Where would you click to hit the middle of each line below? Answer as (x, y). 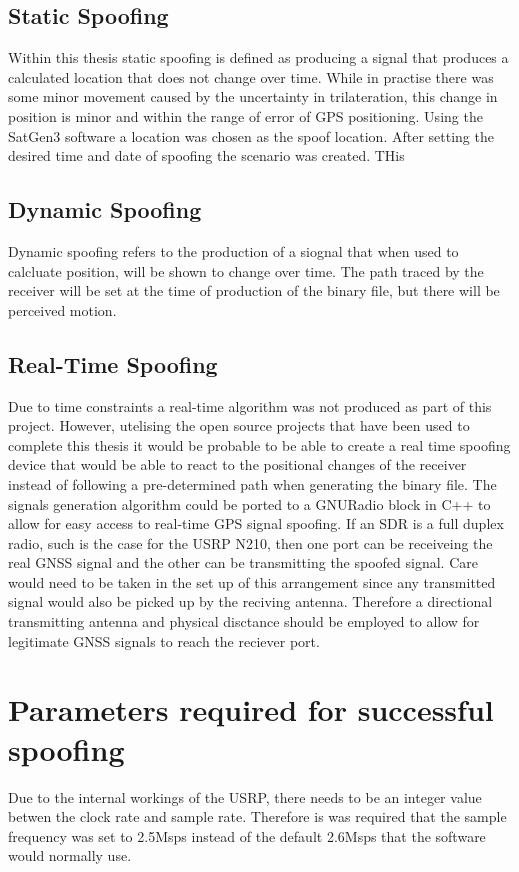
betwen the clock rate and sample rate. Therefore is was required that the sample (257, 816)
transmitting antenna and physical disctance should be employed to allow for (244, 621)
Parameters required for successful (251, 709)
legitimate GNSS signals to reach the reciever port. (164, 640)
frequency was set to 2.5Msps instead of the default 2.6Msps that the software (247, 835)
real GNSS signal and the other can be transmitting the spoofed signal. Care (243, 562)
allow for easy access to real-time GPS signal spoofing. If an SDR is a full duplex (256, 523)
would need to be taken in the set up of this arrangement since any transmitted (252, 581)
